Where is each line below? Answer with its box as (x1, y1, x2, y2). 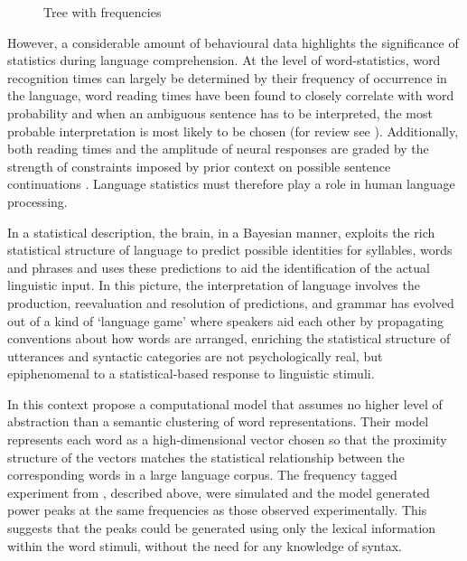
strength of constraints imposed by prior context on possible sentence (7, 156, 391, 175)
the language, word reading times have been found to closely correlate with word (7, 86, 454, 105)
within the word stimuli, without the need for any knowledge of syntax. (7, 536, 402, 555)
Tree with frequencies (43, 3, 162, 21)
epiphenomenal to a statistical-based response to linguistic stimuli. (7, 364, 375, 383)
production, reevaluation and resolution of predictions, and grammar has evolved (7, 293, 454, 312)
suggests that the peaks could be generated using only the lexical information (7, 519, 436, 538)
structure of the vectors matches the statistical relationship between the (7, 447, 405, 466)
